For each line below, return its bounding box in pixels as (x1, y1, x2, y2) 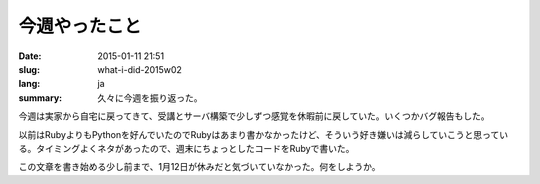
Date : (18, 50, 42, 62)
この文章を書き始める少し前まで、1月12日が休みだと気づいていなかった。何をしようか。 (18, 161, 381, 173)
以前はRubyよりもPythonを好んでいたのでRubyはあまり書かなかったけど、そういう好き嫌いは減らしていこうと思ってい (18, 128, 509, 140)
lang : (18, 78, 41, 90)
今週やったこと (18, 15, 142, 37)
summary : (18, 91, 63, 104)
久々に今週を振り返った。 (97, 91, 203, 104)
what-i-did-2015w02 (97, 63, 182, 75)
